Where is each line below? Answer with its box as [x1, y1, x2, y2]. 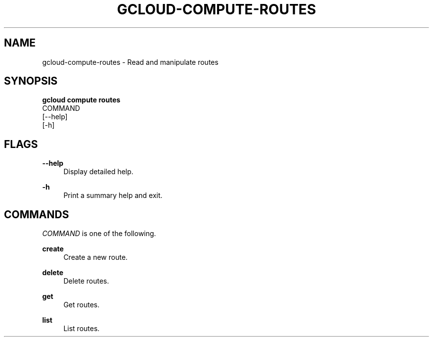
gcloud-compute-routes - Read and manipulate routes [42, 57, 218, 66]
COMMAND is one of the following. [42, 229, 156, 238]
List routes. [63, 324, 100, 333]
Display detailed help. [63, 167, 133, 176]
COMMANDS [4, 208, 69, 221]
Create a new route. [63, 253, 128, 262]
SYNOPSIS [4, 75, 58, 88]
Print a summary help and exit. [63, 191, 163, 200]
